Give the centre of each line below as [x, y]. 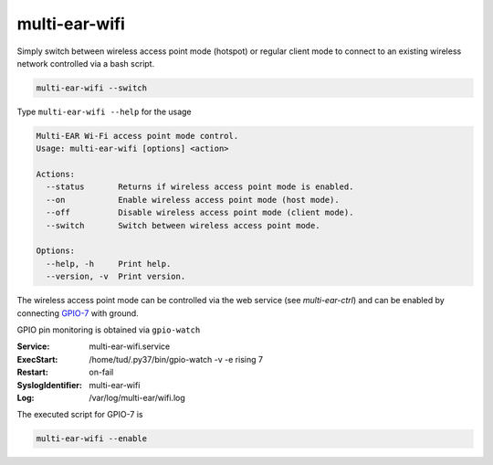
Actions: [56, 174]
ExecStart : [37, 359]
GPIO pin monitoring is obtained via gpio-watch [109, 330]
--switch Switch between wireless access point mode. [183, 225]
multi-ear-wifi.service [130, 346]
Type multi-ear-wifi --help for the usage [104, 111]
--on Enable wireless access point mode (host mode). [193, 200]
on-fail [101, 372]
